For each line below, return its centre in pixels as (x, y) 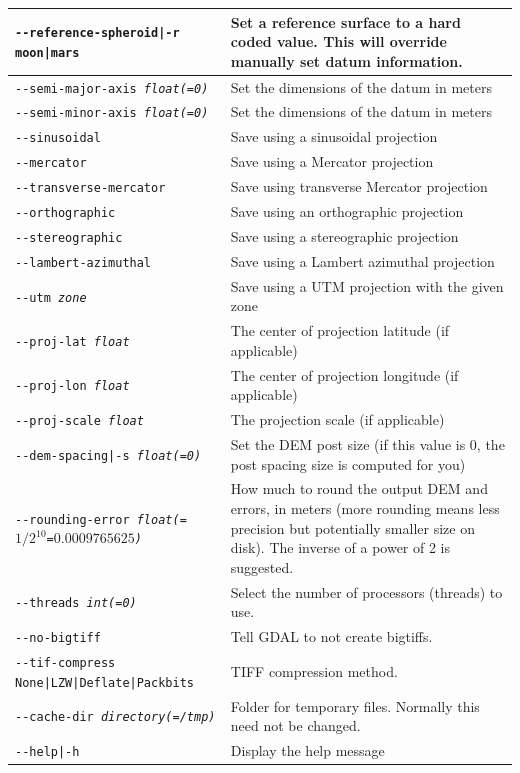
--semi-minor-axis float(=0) (112, 113)
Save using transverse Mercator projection (359, 186)
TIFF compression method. (314, 670)
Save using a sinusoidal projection (334, 136)
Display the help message (307, 750)
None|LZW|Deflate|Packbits (104, 682)
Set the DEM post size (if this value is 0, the (367, 444)
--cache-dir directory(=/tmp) (115, 717)
